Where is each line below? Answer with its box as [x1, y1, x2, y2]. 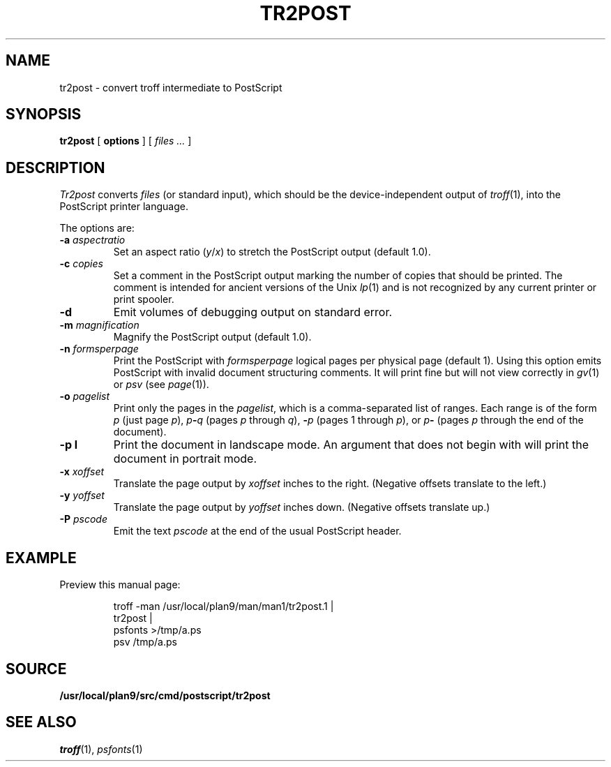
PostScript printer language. [59, 200, 188, 213]
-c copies [59, 258, 103, 270]
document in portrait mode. [113, 452, 257, 466]
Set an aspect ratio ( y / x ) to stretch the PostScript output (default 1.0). [113, 246, 431, 258]
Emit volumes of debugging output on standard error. [113, 305, 393, 320]
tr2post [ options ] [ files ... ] [59, 135, 192, 147]
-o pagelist [59, 390, 110, 403]
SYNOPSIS [6, 105, 82, 124]
